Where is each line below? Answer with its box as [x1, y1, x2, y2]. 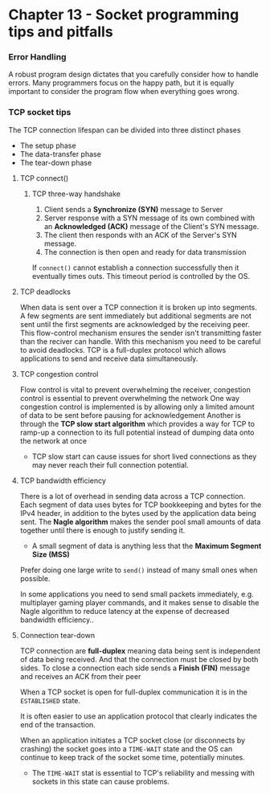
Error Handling [8, 51, 67, 63]
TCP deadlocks [19, 287, 71, 297]
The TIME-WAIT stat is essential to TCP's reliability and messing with [31, 767, 256, 777]
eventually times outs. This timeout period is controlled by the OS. [31, 271, 251, 280]
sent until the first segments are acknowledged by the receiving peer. [19, 319, 251, 329]
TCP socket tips [8, 107, 72, 118]
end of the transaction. [19, 719, 96, 729]
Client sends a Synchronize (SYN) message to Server [43, 204, 223, 214]
